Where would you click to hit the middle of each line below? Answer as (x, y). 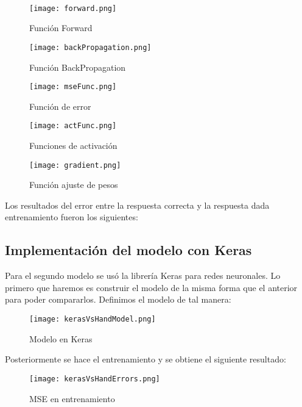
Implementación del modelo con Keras (128, 250)
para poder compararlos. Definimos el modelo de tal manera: (118, 299)
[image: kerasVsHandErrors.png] (95, 379)
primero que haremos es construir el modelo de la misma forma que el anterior (151, 287)
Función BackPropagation (78, 67)
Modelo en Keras (61, 338)
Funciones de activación (73, 145)
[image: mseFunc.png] (73, 87)
